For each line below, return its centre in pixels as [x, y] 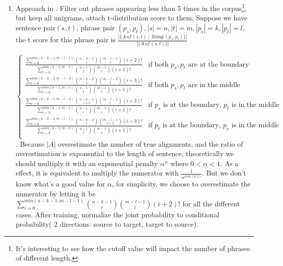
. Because [30, 143]
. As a [229, 163]
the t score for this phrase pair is [66, 40]
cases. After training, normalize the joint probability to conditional [117, 214]
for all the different [211, 203]
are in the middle [214, 85]
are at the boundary [218, 64]
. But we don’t [224, 173]
